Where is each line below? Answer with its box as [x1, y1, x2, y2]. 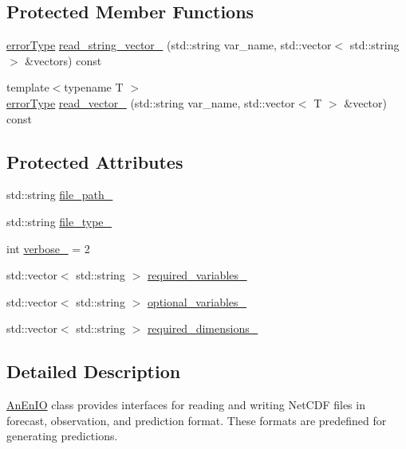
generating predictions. [6, 428, 118, 444]
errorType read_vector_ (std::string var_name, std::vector [6, 94, 295, 111]
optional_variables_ [147, 293, 247, 310]
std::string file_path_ [6, 186, 113, 203]
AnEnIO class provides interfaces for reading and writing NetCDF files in [6, 396, 365, 413]
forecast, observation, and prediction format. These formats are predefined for [6, 412, 387, 428]
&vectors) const [25, 52, 102, 68]
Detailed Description [6, 359, 181, 384]
